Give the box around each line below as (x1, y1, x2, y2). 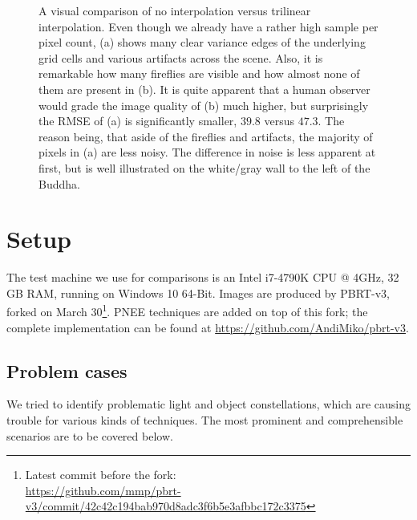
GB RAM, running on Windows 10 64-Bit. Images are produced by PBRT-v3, (6, 284, 390, 301)
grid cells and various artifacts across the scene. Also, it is (38, 49, 323, 66)
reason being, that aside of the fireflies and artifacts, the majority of (38, 128, 373, 144)
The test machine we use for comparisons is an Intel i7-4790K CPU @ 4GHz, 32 (6, 269, 399, 286)
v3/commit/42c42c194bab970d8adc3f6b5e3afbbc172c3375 (25, 498, 306, 514)
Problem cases (6, 358, 128, 383)
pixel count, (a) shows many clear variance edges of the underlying (38, 34, 366, 51)
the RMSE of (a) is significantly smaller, (38, 112, 237, 129)
